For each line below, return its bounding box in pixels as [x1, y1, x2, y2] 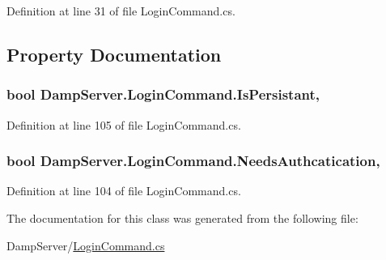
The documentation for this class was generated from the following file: [6, 210, 358, 226]
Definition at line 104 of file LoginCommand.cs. [6, 182, 241, 199]
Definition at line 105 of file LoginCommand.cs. [6, 116, 241, 133]
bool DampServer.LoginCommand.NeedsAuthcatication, [6, 151, 380, 171]
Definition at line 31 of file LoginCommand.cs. [6, 2, 235, 19]
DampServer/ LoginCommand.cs [6, 237, 165, 254]
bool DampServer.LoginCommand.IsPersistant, [6, 84, 320, 104]
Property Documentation [6, 41, 222, 66]
